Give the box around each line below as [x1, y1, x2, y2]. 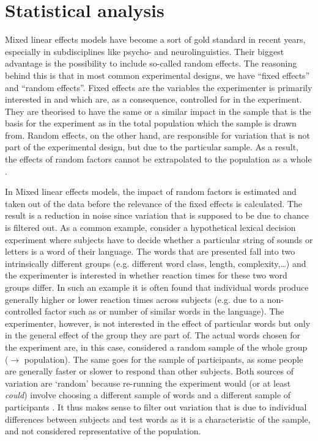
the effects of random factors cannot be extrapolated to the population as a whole [5, 153, 312, 166]
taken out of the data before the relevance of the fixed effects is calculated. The [5, 197, 302, 210]
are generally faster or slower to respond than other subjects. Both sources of [5, 365, 294, 377]
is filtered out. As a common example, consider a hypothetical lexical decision [5, 221, 296, 234]
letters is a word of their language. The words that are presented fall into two [5, 245, 295, 258]
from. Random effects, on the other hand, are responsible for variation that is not [5, 128, 310, 141]
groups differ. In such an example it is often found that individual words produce [5, 281, 309, 293]
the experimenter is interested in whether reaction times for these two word [5, 269, 287, 282]
